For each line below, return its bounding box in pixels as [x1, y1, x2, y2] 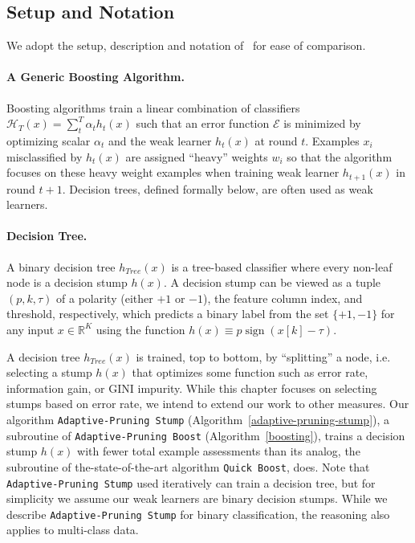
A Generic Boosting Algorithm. [6, 68, 185, 85]
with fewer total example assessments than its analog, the [77, 443, 360, 459]
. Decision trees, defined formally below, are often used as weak [62, 180, 373, 197]
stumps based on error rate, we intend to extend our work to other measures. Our [6, 395, 409, 412]
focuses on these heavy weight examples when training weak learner [6, 164, 340, 181]
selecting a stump [6, 364, 92, 381]
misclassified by [6, 148, 83, 165]
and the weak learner [108, 132, 212, 149]
